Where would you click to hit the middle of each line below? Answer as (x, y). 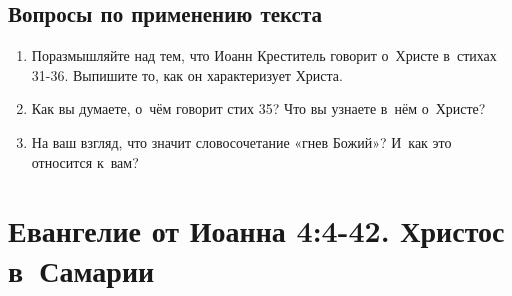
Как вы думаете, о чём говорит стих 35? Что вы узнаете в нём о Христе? (258, 108)
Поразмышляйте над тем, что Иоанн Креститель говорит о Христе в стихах (264, 55)
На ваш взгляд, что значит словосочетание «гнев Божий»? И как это (241, 141)
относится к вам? (85, 161)
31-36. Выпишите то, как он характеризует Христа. (187, 74)
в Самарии (81, 269)
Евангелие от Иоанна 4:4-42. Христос (256, 230)
